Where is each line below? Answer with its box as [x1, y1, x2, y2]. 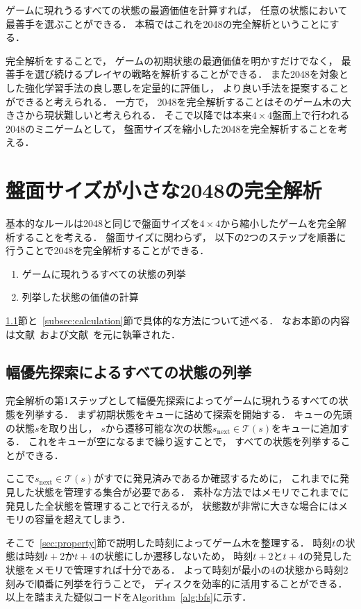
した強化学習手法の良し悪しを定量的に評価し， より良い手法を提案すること [6, 80, 349, 94]
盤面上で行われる [272, 108, 350, 122]
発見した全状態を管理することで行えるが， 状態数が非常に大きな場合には [6, 498, 338, 512]
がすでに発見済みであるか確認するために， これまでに [94, 471, 340, 485]
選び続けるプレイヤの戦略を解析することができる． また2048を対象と [34, 67, 349, 81]
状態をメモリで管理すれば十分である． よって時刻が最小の [6, 562, 271, 576]
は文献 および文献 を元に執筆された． [6, 326, 180, 341]
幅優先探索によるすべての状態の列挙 [6, 360, 252, 382]
